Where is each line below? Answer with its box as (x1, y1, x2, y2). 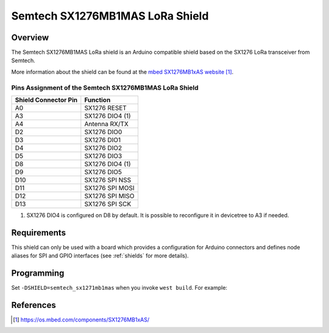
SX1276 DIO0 (84, 127, 122, 136)
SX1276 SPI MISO (84, 192, 135, 200)
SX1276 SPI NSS (84, 176, 132, 184)
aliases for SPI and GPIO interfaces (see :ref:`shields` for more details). (11, 252, 189, 259)
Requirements (11, 227, 66, 238)
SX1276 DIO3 (84, 151, 122, 160)
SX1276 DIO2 (84, 143, 122, 152)
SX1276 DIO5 (84, 168, 122, 176)
